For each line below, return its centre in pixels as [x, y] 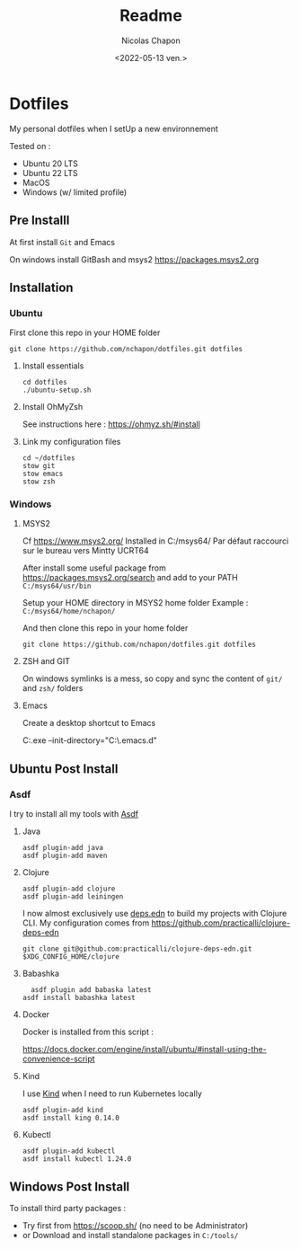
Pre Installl [40, 221]
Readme [151, 16]
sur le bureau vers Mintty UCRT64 [86, 551]
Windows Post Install [70, 1187]
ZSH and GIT [46, 661]
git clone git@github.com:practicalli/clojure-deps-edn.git [137, 949]
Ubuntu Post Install [64, 769]
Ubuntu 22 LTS [50, 173]
